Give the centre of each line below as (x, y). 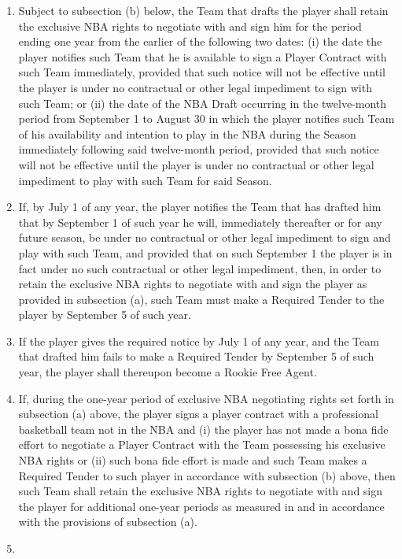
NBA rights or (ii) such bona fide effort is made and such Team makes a (193, 460)
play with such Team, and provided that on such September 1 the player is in (205, 252)
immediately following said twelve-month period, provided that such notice (199, 149)
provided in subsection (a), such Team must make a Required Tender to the (201, 299)
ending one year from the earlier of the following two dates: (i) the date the (200, 41)
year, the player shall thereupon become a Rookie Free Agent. (168, 372)
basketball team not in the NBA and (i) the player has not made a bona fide (203, 429)
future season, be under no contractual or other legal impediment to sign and (205, 237)
